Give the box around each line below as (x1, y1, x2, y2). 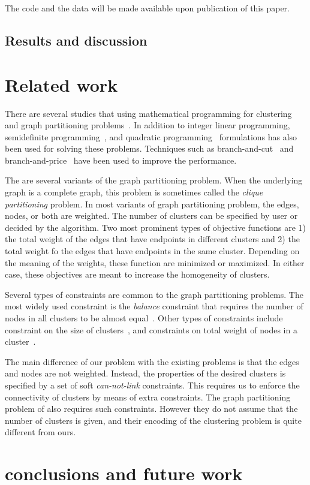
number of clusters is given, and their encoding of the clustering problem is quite (5, 414, 302, 426)
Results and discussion (5, 31, 148, 49)
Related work (5, 72, 118, 97)
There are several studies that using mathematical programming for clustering (5, 107, 292, 119)
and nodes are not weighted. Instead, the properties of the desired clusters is (5, 367, 286, 379)
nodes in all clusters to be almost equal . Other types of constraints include (5, 312, 283, 324)
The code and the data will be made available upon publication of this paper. (5, 2, 290, 14)
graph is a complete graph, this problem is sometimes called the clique (5, 186, 263, 198)
